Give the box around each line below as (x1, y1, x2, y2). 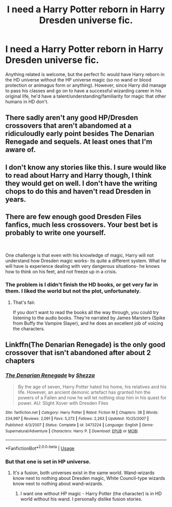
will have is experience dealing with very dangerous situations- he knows (5, 263, 160, 269)
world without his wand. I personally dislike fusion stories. (20, 496, 142, 502)
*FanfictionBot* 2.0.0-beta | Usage (5, 444, 75, 451)
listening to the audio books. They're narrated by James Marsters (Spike (12, 315, 165, 321)
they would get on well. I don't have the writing (5, 179, 158, 188)
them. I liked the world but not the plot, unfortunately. (5, 287, 141, 295)
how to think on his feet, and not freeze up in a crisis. (5, 268, 117, 275)
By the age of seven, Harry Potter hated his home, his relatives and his (17, 383, 167, 389)
